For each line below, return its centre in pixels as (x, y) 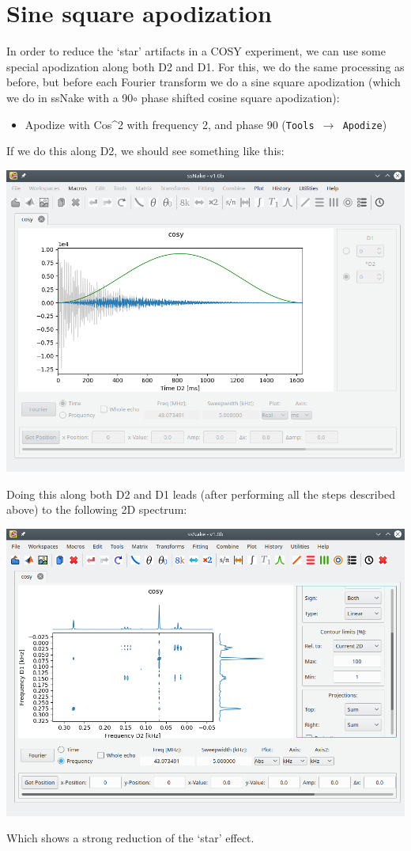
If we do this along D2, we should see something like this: (145, 151)
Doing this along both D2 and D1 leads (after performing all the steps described (201, 494)
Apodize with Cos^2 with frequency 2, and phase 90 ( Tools (170, 124)
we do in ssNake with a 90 (70, 97)
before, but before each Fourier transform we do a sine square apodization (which (204, 82)
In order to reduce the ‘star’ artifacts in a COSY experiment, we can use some (196, 51)
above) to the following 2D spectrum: (97, 509)
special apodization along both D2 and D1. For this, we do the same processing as (205, 66)
